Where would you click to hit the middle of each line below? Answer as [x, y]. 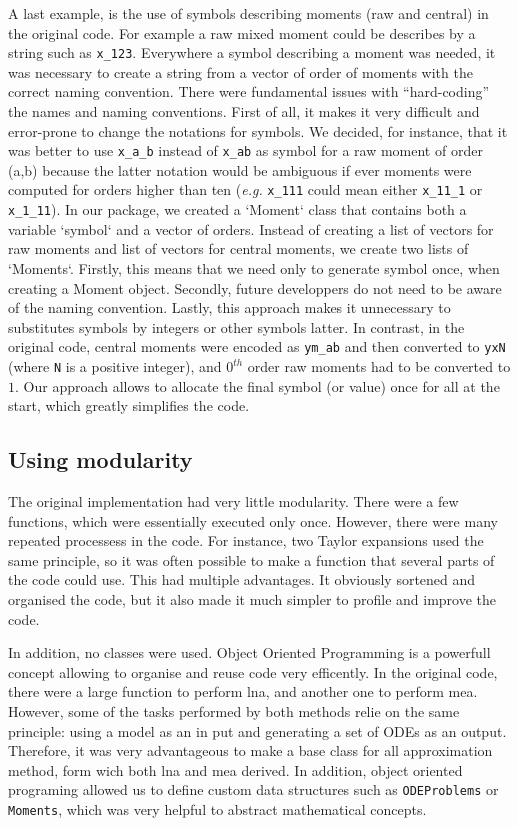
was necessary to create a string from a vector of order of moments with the [240, 71]
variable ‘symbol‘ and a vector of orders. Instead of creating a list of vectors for [251, 228]
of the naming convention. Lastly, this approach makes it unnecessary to [229, 307]
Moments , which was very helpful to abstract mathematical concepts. [217, 809]
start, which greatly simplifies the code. [129, 405]
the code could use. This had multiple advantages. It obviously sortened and [242, 579]
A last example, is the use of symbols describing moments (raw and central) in [248, 13]
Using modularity [100, 459]
